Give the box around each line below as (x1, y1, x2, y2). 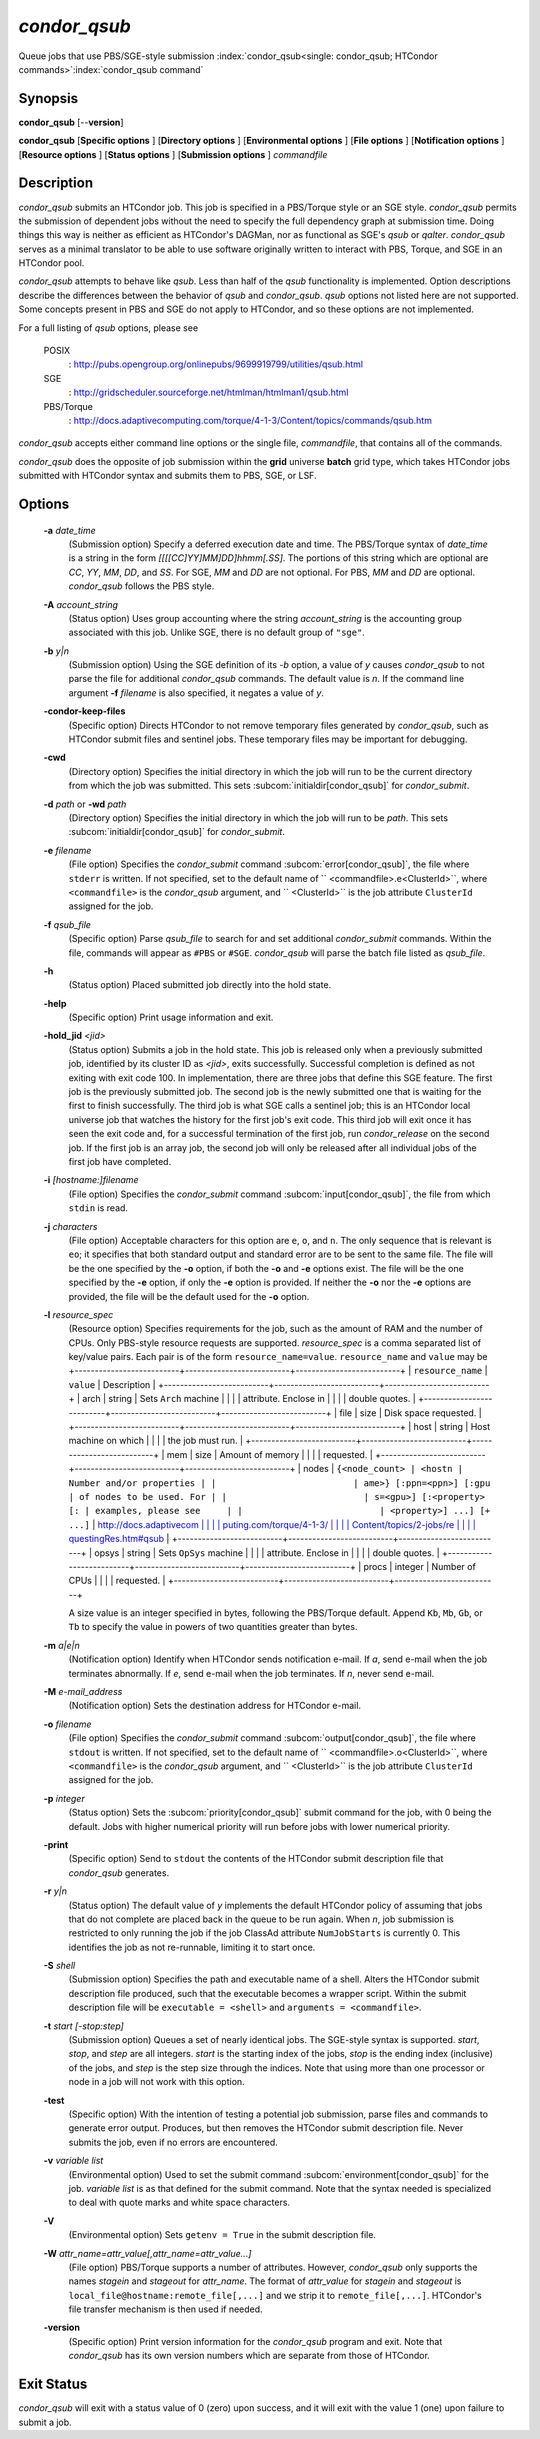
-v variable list (43, 2155, 104, 2167)
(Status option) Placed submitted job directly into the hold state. (68, 979, 332, 991)
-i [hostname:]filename (43, 1174, 139, 1186)
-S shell (43, 1960, 76, 1972)
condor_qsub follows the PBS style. (68, 580, 215, 592)
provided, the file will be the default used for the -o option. (68, 1290, 310, 1302)
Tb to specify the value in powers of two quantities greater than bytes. (68, 1621, 358, 1633)
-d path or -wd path (43, 798, 127, 810)
